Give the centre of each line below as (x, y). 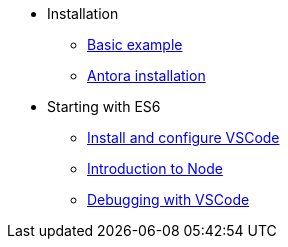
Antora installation (146, 75)
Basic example (135, 44)
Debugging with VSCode (168, 199)
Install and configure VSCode (183, 137)
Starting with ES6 (104, 106)
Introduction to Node (155, 168)
